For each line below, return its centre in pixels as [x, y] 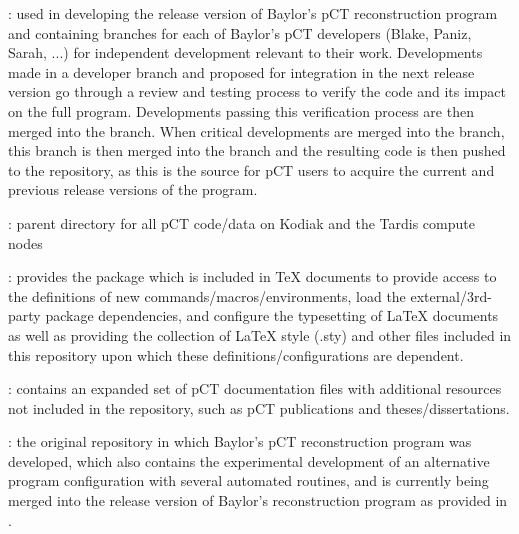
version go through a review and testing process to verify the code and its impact [257, 91]
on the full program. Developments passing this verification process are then [241, 110]
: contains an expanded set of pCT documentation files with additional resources [255, 388]
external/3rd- [451, 295]
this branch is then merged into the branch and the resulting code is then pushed [257, 150]
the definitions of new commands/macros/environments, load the [207, 295]
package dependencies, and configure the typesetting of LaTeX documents [272, 315]
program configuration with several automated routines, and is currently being [248, 480]
